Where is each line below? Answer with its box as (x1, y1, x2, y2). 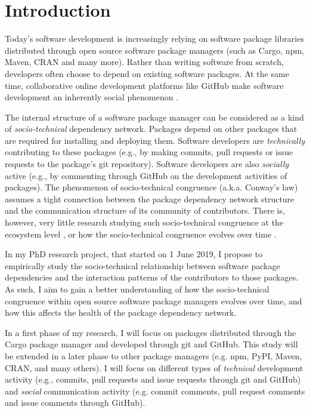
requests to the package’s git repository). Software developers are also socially (5, 158, 289, 170)
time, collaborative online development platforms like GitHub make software (5, 79, 284, 91)
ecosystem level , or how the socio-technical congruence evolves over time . (5, 227, 277, 240)
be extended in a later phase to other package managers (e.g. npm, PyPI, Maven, (5, 349, 302, 362)
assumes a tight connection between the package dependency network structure (5, 192, 294, 205)
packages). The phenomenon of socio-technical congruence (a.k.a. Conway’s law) (5, 181, 298, 193)
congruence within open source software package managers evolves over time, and (5, 294, 302, 307)
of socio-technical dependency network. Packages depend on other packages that (5, 122, 297, 135)
